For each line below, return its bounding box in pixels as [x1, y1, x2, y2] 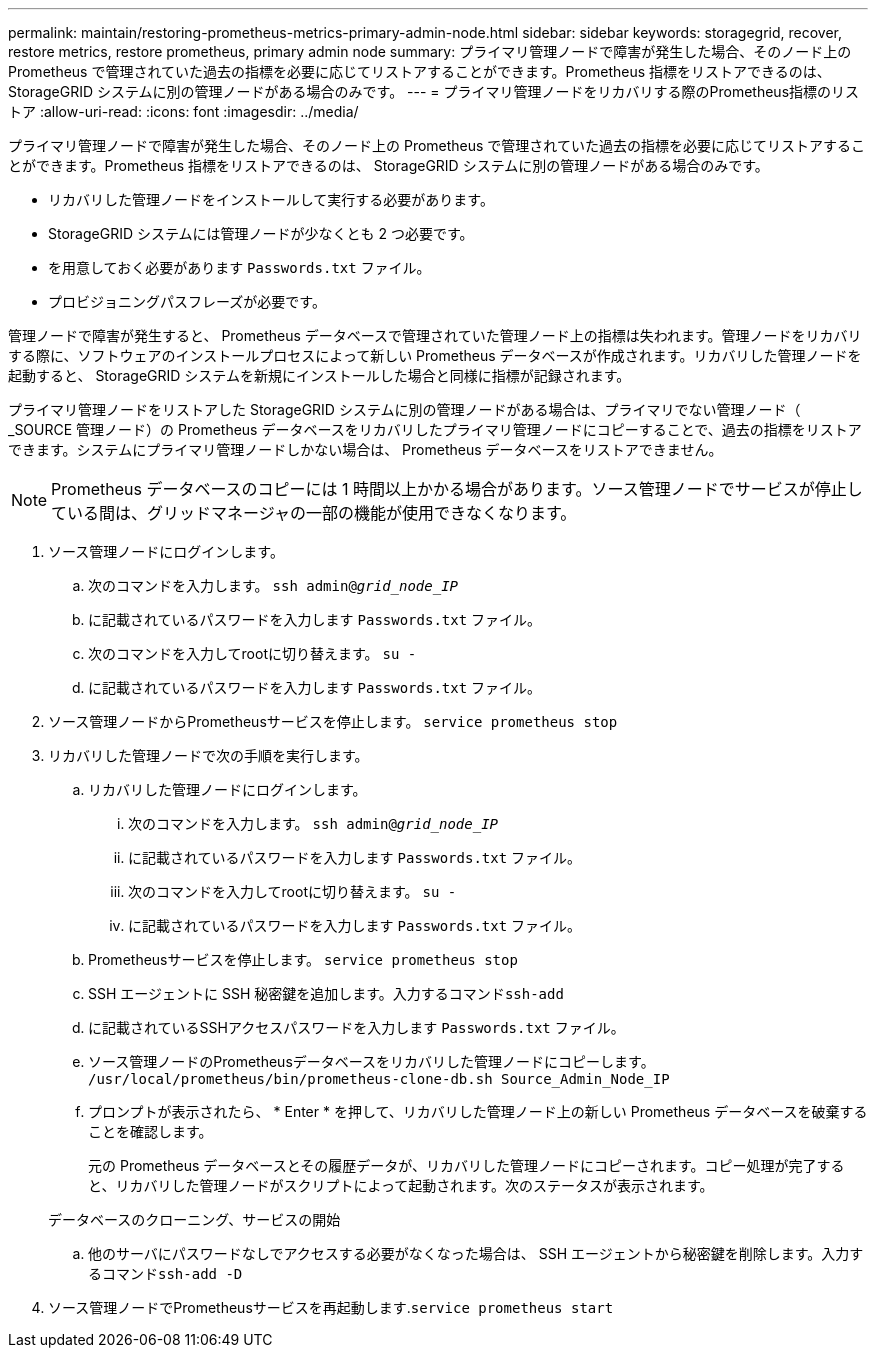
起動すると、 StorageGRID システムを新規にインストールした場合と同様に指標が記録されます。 [8, 367, 631, 384]
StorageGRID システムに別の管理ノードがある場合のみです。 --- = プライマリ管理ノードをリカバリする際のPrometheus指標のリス [8, 83, 860, 100]
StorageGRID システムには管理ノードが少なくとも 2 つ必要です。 [48, 225, 474, 242]
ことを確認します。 [88, 1123, 213, 1140]
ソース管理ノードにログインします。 [48, 543, 284, 560]
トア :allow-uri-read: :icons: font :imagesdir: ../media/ [8, 103, 359, 120]
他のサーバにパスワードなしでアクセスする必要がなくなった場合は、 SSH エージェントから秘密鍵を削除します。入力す [88, 1245, 864, 1262]
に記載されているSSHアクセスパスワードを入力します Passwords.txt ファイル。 [88, 1019, 625, 1036]
